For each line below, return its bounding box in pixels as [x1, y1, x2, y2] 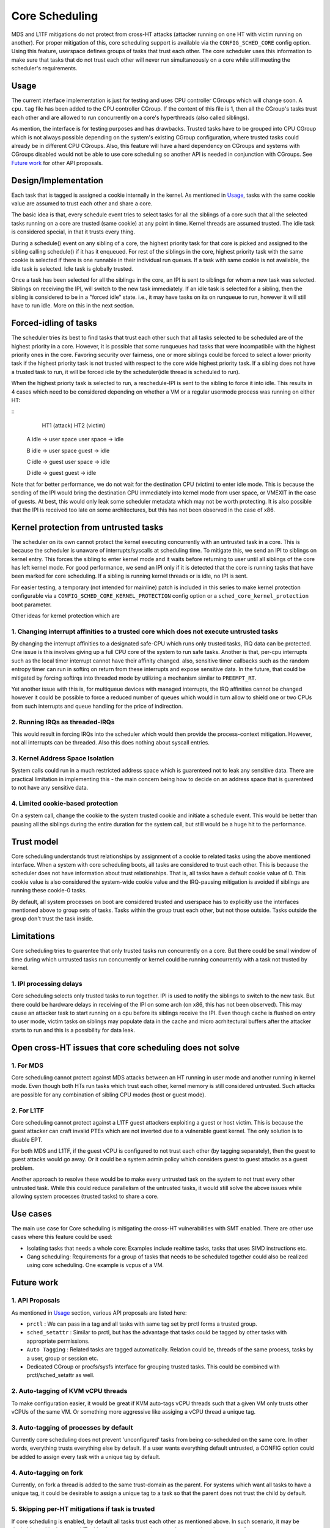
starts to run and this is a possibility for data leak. [11, 1026, 136, 1034]
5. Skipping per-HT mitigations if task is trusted [11, 1505, 155, 1513]
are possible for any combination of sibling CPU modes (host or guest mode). [11, 1091, 206, 1098]
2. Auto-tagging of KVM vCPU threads [11, 1387, 128, 1395]
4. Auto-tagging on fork [11, 1468, 84, 1477]
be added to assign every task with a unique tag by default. [11, 1453, 161, 1460]
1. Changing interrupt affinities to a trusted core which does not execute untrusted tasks [11, 627, 279, 636]
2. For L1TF [11, 1106, 44, 1115]
